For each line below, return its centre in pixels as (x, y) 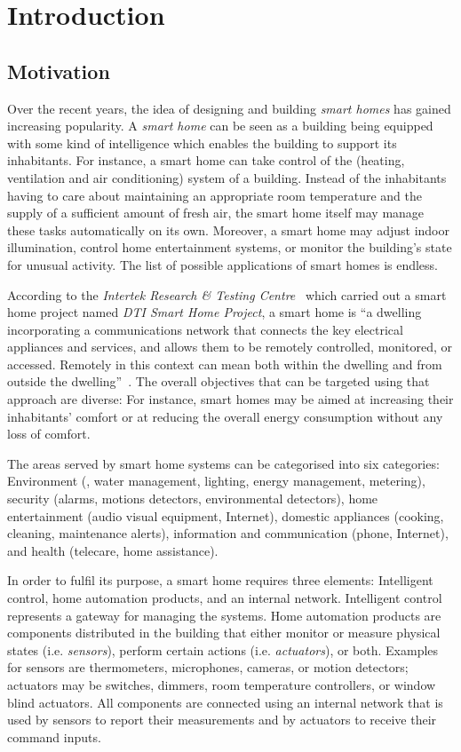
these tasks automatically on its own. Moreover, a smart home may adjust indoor (228, 230)
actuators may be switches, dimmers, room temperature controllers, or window (222, 684)
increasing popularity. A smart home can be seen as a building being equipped (220, 126)
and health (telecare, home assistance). (113, 550)
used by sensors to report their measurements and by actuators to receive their (222, 720)
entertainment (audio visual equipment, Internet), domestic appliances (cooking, (226, 515)
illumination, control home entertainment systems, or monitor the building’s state (230, 247)
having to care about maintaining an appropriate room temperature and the (215, 195)
